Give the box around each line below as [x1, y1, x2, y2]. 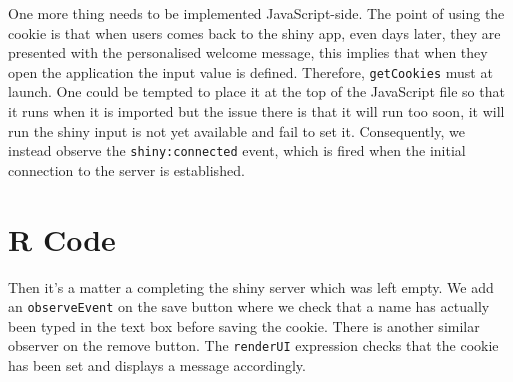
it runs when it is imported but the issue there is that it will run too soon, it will [8, 101, 505, 122]
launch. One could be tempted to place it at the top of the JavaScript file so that [8, 81, 505, 102]
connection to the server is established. [8, 159, 245, 180]
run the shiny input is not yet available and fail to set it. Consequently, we [8, 120, 465, 141]
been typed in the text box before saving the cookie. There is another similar [8, 315, 480, 336]
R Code [8, 218, 116, 259]
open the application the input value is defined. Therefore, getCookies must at [8, 61, 493, 82]
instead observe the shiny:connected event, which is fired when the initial [8, 140, 466, 161]
